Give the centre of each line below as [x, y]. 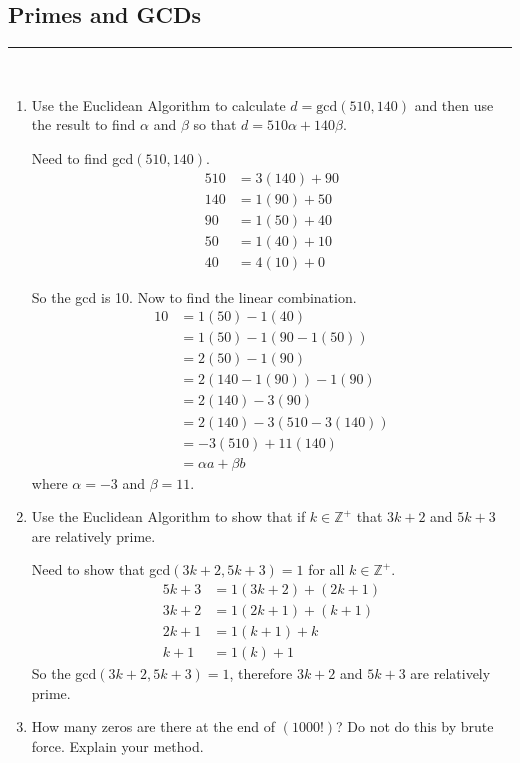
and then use [454, 104]
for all [326, 569]
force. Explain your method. [117, 745]
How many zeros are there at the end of [153, 726]
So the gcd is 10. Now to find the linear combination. [194, 296]
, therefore [261, 673]
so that [215, 124]
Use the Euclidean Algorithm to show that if [168, 516]
